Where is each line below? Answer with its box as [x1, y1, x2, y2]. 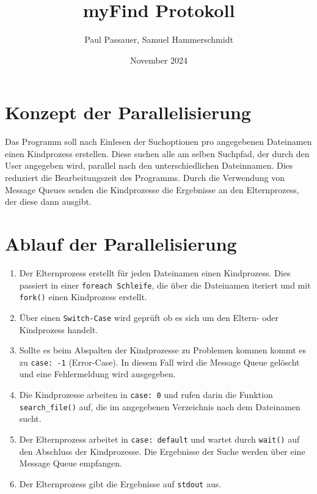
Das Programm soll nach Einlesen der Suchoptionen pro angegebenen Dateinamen [5, 135, 312, 148]
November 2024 [129, 53, 188, 66]
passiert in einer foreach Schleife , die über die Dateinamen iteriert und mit [19, 278, 311, 291]
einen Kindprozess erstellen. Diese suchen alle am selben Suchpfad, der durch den [5, 147, 310, 160]
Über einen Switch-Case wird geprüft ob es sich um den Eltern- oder [19, 311, 279, 323]
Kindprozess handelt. [19, 323, 98, 336]
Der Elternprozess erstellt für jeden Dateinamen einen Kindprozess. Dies [19, 266, 291, 279]
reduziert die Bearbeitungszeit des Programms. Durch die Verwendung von [5, 171, 285, 184]
